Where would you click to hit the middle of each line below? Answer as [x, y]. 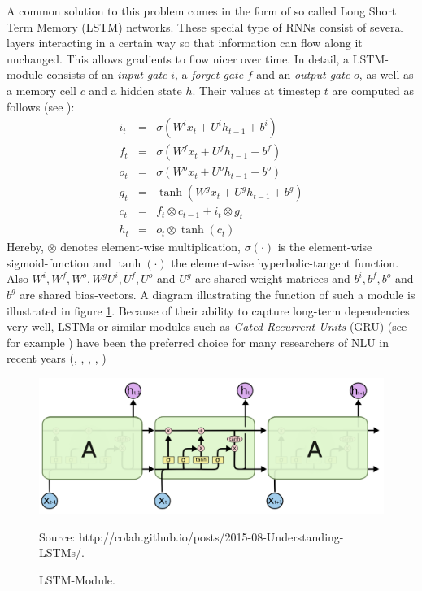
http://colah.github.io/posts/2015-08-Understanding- [211, 536]
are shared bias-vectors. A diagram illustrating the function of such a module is [218, 294]
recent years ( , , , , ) [57, 358]
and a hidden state [135, 90]
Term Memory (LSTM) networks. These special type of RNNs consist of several [205, 26]
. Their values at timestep [257, 90]
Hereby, [25, 247]
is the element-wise [325, 247]
